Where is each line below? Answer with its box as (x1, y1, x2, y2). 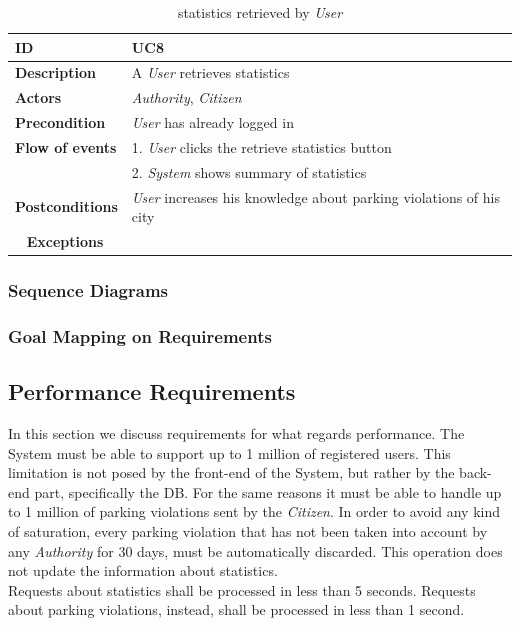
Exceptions (26, 231, 104, 252)
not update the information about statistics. (8, 560, 278, 581)
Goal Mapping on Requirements (8, 323, 272, 348)
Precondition (15, 112, 106, 133)
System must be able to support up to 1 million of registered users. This (8, 442, 451, 463)
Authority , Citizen (131, 87, 242, 108)
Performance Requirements (8, 376, 296, 407)
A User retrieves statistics (131, 62, 290, 83)
